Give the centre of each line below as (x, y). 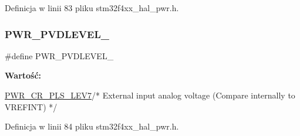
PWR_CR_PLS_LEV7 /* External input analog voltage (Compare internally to (150, 95)
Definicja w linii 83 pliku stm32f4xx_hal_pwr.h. (92, 8)
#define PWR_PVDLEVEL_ (59, 55)
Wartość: (23, 75)
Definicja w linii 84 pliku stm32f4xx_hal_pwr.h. (92, 126)
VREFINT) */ (31, 106)
